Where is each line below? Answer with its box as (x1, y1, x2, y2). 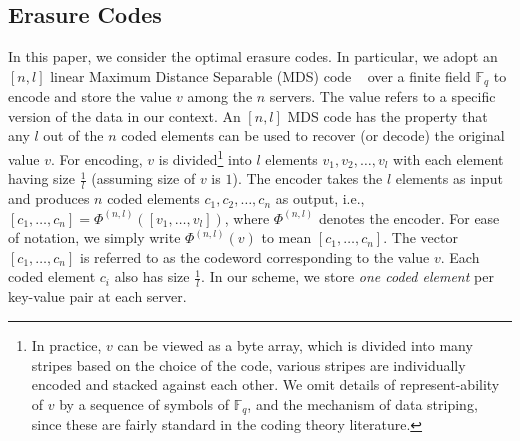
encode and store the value (8, 86, 172, 107)
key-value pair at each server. (8, 286, 187, 307)
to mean (261, 227, 312, 248)
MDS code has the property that (287, 105, 488, 126)
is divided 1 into (158, 146, 252, 169)
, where (224, 207, 270, 228)
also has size (114, 266, 190, 287)
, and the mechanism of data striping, (247, 393, 478, 414)
